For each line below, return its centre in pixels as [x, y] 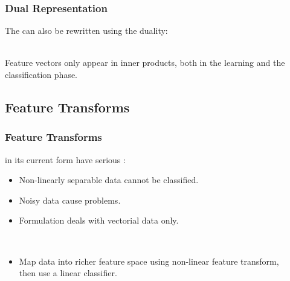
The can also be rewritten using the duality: [86, 31]
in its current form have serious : [65, 159]
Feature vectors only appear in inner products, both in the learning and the [145, 63]
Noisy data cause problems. [70, 200]
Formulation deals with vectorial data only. [99, 220]
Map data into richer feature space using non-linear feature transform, [149, 261]
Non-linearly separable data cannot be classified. [109, 180]
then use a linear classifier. [68, 273]
